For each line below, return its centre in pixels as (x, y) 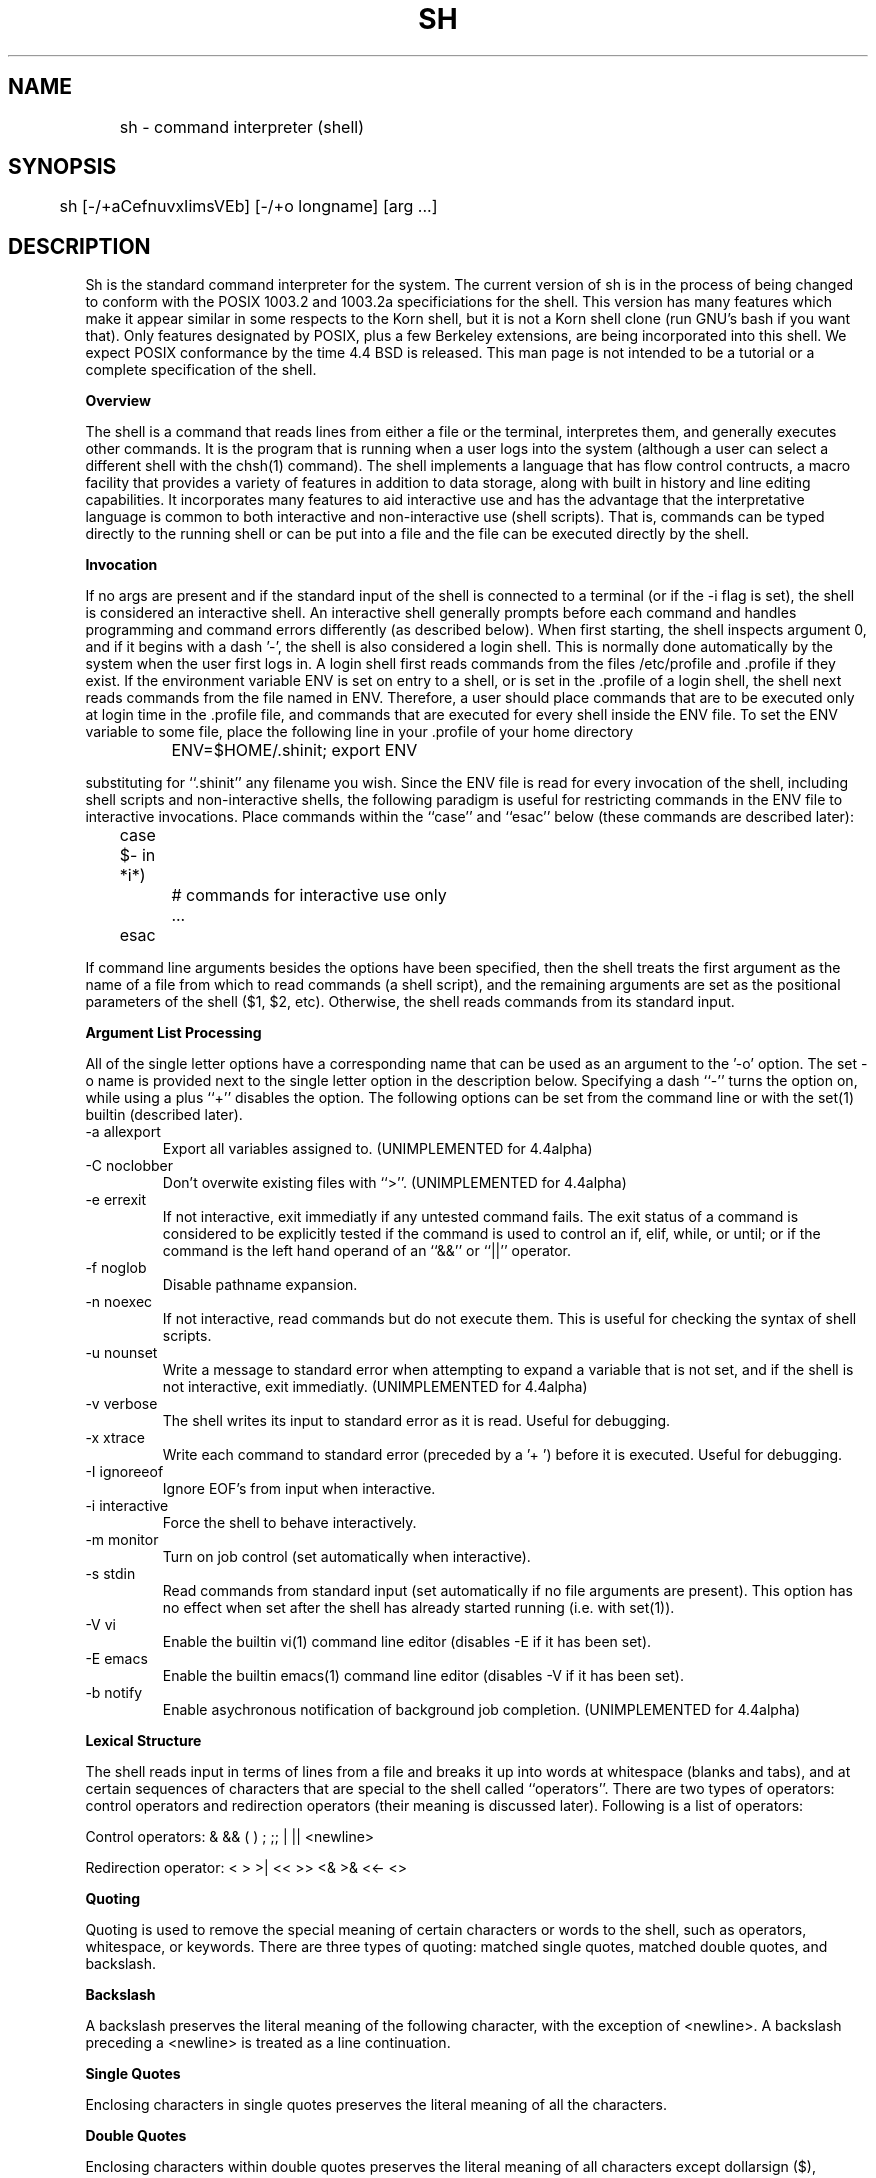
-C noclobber (129, 1166)
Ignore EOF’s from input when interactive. (299, 1489)
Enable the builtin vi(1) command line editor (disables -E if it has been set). (407, 1642)
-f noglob (116, 1268)
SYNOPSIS (62, 167)
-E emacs (116, 1659)
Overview (118, 401)
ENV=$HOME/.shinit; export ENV (294, 750)
